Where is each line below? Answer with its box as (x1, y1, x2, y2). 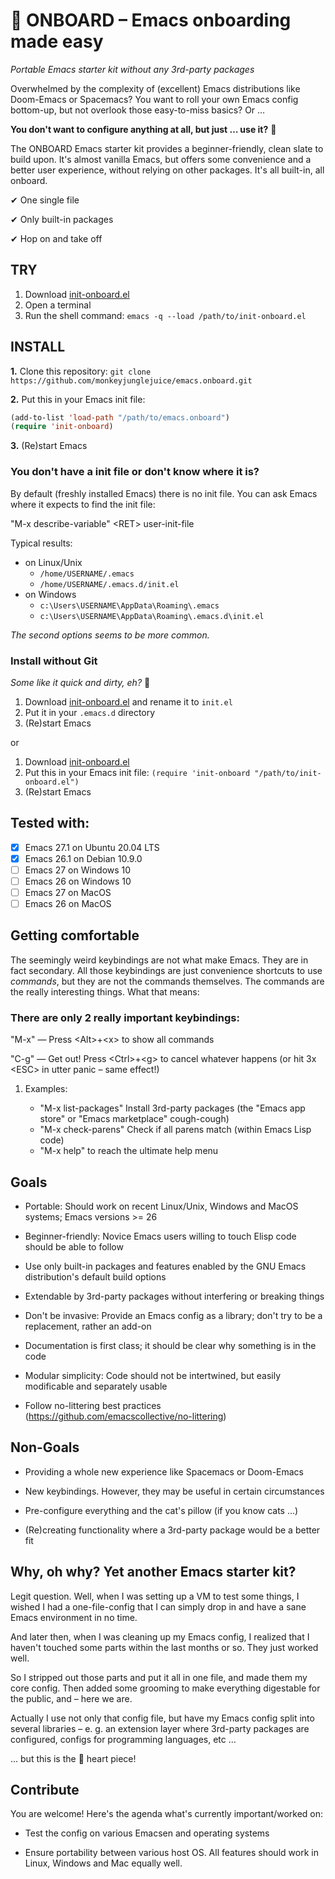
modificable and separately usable (24, 1380, 168, 1393)
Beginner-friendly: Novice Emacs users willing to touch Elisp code (24, 1230, 297, 1243)
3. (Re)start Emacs (10, 440, 88, 452)
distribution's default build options (24, 1271, 167, 1283)
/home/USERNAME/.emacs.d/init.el (39, 579, 180, 589)
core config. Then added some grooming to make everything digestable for (10, 1682, 321, 1694)
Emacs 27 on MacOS (24, 886, 112, 898)
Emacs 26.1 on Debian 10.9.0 (24, 852, 143, 864)
